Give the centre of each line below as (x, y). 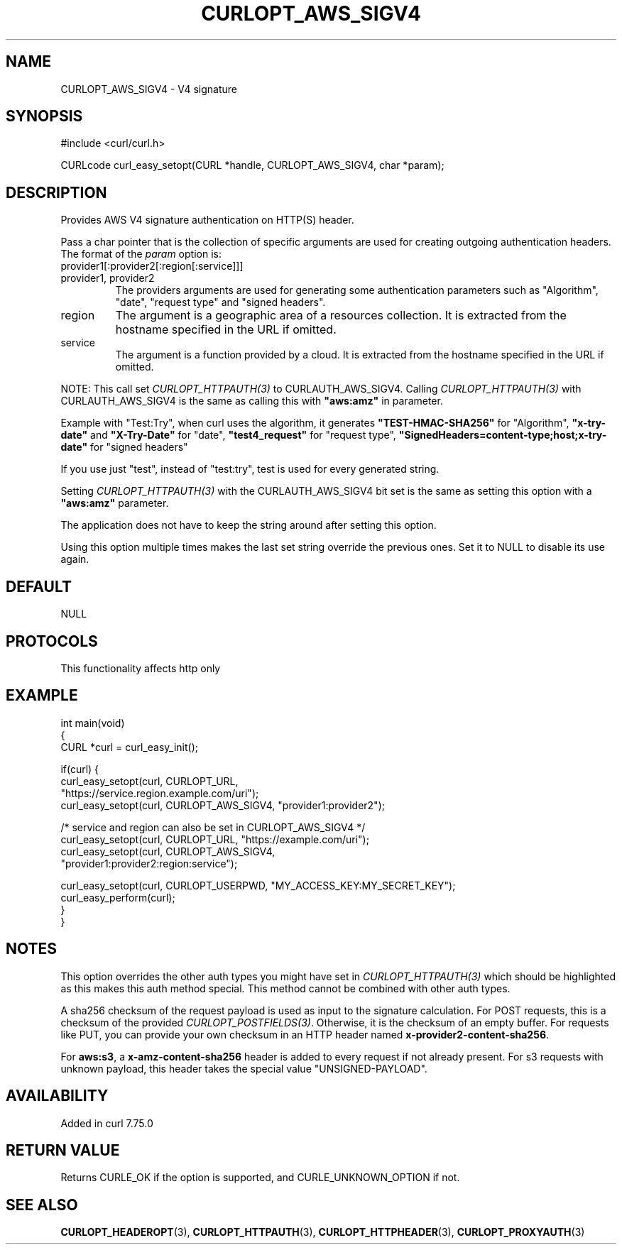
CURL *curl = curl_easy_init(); (129, 747)
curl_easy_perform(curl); (118, 897)
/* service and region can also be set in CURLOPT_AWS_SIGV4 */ (213, 827)
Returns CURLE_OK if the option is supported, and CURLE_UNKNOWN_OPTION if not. (260, 1178)
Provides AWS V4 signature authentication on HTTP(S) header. (207, 220)
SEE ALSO (42, 1205)
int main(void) (93, 723)
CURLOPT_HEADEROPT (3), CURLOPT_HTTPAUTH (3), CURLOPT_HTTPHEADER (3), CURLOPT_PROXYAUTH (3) (323, 1232)
